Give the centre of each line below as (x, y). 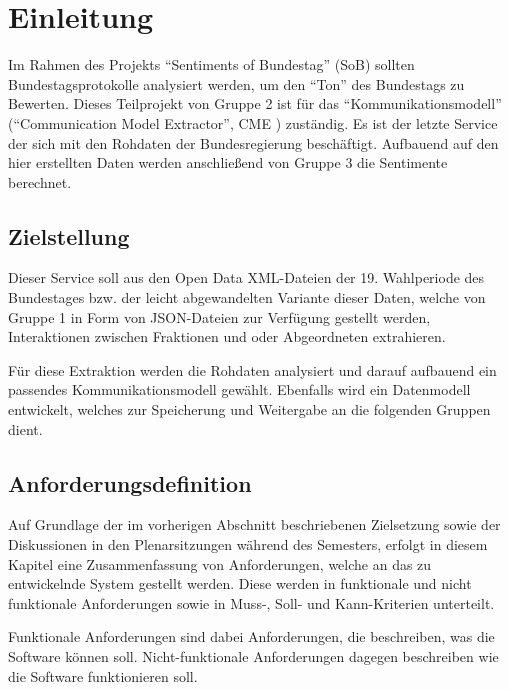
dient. (25, 428)
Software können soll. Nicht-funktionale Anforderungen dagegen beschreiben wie (253, 656)
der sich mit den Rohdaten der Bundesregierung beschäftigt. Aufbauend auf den (253, 142)
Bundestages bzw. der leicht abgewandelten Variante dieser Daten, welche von (247, 297)
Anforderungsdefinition (130, 482)
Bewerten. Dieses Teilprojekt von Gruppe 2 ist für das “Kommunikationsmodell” (255, 103)
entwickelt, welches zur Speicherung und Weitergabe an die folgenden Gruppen (249, 409)
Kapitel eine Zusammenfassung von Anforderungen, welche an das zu (220, 563)
